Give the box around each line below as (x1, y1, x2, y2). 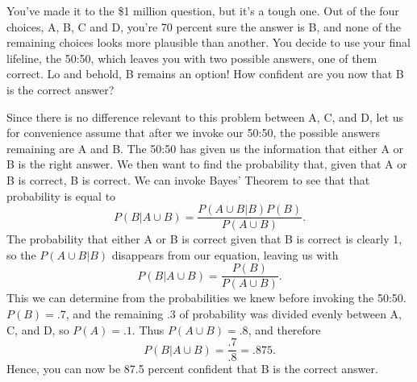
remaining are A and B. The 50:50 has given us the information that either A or (6, 139, 404, 156)
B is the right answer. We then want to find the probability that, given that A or (6, 156, 407, 172)
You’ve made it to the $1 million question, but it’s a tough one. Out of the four (6, 2, 399, 19)
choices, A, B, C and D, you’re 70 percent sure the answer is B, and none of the (6, 18, 402, 35)
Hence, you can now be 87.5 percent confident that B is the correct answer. (6, 360, 378, 377)
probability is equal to (6, 187, 116, 204)
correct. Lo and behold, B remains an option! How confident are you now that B (6, 65, 404, 82)
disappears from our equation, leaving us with (111, 246, 339, 263)
